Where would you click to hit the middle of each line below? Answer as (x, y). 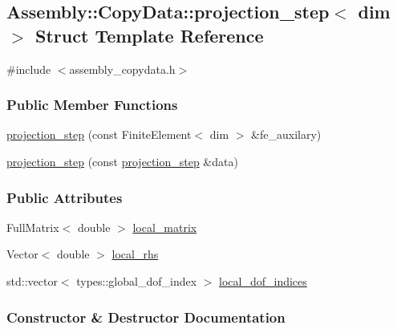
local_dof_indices (263, 281)
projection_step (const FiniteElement (99, 134)
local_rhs (135, 254)
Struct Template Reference (150, 35)
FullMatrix (33, 227)
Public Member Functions (92, 105)
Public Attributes (65, 197)
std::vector (32, 281)
